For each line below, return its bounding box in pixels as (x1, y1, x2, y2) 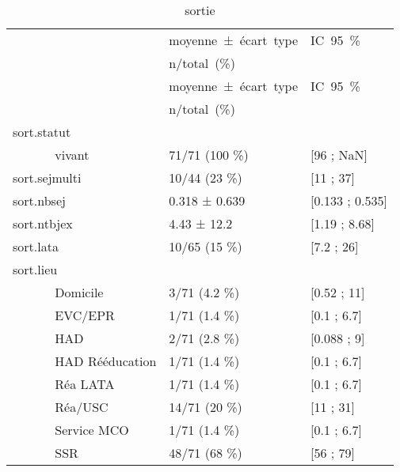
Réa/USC (55, 398, 109, 416)
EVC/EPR (55, 306, 115, 324)
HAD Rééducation (55, 352, 157, 370)
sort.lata (13, 237, 59, 255)
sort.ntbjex (13, 214, 73, 232)
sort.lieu (13, 260, 58, 278)
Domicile (55, 283, 104, 301)
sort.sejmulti (13, 168, 82, 187)
